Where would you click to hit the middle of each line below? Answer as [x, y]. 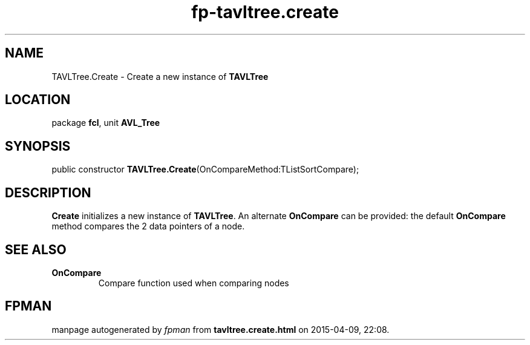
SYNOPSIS [38, 146]
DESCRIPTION [48, 192]
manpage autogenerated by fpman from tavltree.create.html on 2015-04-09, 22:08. [221, 329]
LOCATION [38, 100]
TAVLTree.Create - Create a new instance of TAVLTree [160, 76]
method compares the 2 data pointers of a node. [148, 226]
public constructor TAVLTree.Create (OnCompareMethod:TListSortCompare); [205, 169]
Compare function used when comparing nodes [194, 283]
